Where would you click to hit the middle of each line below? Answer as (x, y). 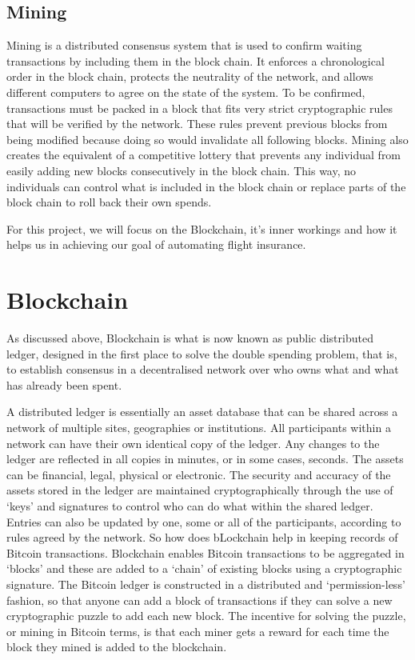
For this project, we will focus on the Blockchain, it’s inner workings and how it (202, 228)
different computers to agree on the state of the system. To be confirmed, (186, 92)
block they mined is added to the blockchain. (117, 647)
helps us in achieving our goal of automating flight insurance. (156, 244)
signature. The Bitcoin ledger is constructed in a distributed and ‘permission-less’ (206, 584)
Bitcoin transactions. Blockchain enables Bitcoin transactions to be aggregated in (206, 552)
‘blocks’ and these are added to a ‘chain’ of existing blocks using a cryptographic (204, 568)
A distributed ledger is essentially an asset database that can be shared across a (202, 412)
